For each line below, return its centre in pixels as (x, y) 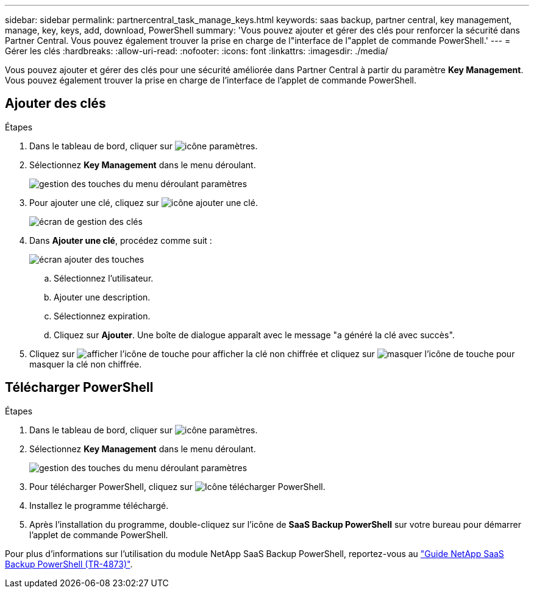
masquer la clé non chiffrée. (86, 364)
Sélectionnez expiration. (102, 316)
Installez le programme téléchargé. (99, 505)
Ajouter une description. (102, 297)
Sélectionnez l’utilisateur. (104, 278)
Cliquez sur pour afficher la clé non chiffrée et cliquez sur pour (272, 353)
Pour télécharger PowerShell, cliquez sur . (177, 486)
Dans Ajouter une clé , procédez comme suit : (121, 240)
